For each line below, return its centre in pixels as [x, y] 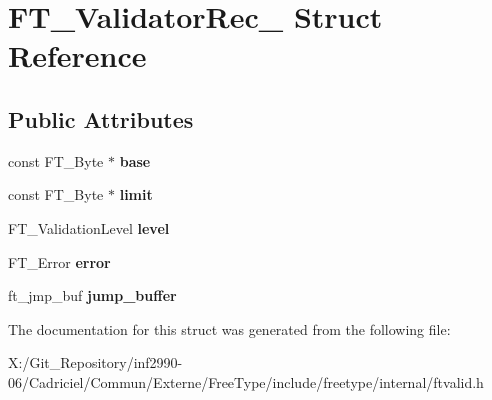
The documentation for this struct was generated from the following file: [229, 328]
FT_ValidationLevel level [89, 227]
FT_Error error [59, 261]
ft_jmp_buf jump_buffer [92, 295]
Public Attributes [101, 118]
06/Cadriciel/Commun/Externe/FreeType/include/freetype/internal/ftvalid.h [246, 381]
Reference [77, 55]
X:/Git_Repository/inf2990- [95, 362]
